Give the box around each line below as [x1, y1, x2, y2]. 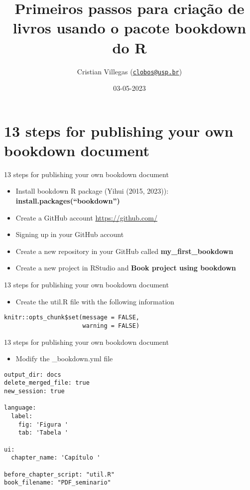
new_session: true [4, 388, 65, 395]
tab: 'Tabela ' [18, 429, 68, 437]
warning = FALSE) [82, 322, 140, 329]
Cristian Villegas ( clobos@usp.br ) [77, 66, 182, 76]
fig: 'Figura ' [18, 421, 68, 428]
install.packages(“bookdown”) [15, 196, 120, 206]
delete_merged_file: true [4, 379, 90, 387]
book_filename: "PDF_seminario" [4, 479, 111, 487]
